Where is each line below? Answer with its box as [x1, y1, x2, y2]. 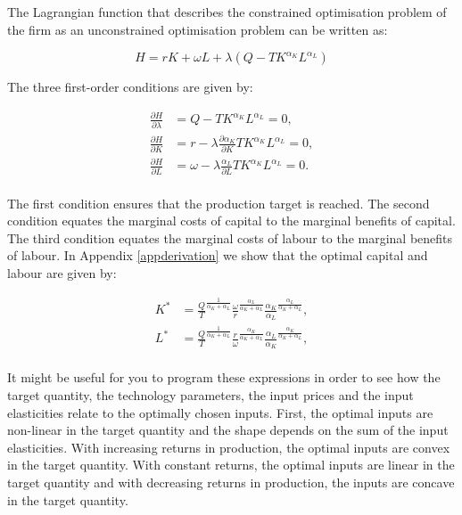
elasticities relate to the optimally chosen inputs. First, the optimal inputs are [7, 403, 433, 421]
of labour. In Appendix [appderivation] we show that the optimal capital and [7, 246, 428, 265]
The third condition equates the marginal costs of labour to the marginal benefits [7, 228, 453, 247]
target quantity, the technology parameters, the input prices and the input [7, 386, 414, 405]
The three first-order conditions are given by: [7, 78, 253, 96]
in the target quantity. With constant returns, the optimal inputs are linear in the [7, 455, 455, 474]
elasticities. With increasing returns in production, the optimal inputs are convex [7, 437, 450, 456]
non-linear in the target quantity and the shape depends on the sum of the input [7, 421, 449, 439]
